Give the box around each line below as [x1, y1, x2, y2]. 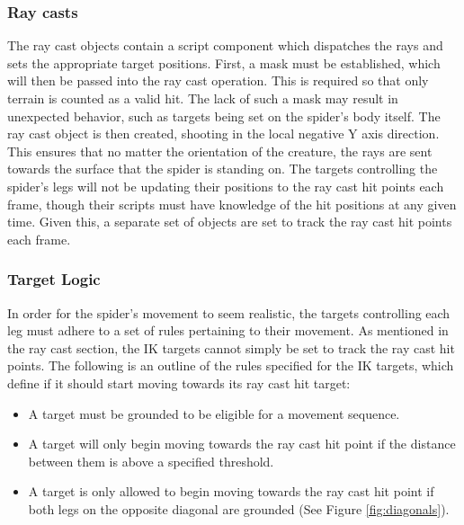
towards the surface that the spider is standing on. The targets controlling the [7, 159, 438, 178]
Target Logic [7, 268, 101, 290]
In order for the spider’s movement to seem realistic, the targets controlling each [7, 303, 451, 322]
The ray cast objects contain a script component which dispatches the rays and [7, 36, 443, 55]
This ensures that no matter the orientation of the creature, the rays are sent [7, 141, 433, 160]
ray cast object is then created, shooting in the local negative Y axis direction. [7, 124, 440, 143]
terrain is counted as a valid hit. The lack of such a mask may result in [7, 89, 398, 107]
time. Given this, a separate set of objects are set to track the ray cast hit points [7, 212, 452, 231]
